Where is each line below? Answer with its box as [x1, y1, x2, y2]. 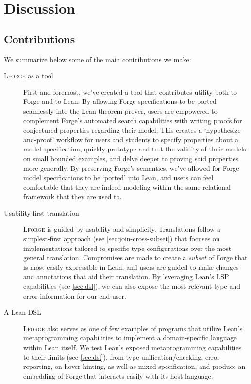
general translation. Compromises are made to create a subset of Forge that [23, 252, 248, 263]
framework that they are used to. [23, 191, 122, 201]
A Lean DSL [4, 307, 41, 317]
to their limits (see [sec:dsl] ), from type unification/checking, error [23, 351, 220, 362]
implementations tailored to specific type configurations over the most [23, 243, 232, 253]
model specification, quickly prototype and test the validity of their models [23, 144, 246, 154]
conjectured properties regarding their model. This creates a [23, 125, 202, 135]
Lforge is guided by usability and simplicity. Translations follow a [23, 224, 220, 234]
